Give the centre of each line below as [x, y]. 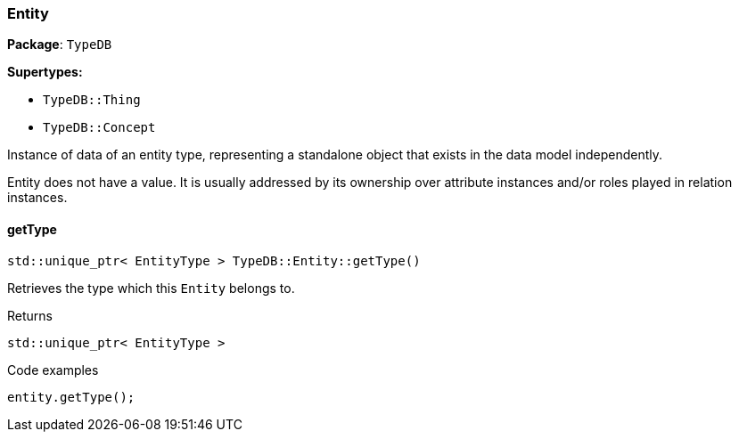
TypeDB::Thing [92, 100]
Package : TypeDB [60, 45]
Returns [30, 315]
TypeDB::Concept [99, 128]
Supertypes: [45, 72]
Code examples [53, 370]
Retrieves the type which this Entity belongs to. [151, 288]
